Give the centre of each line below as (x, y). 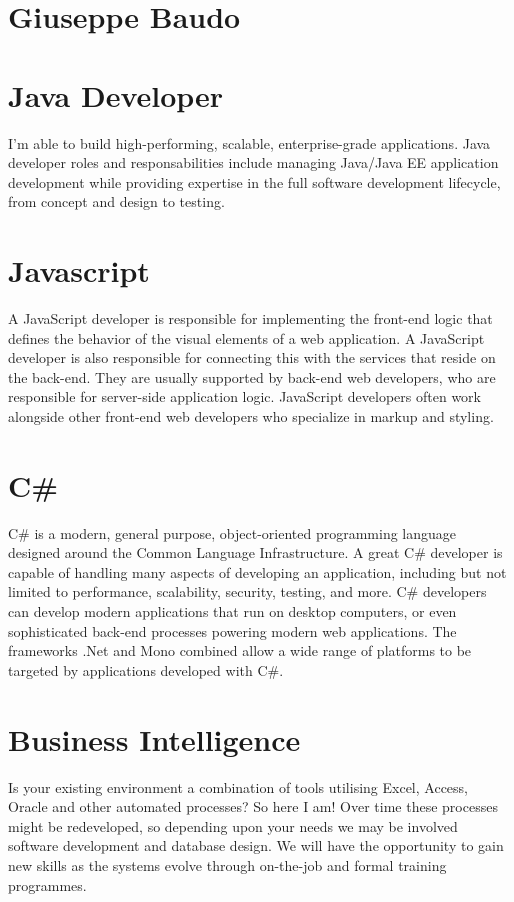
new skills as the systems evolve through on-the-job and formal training (227, 864)
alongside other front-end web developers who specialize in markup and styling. (251, 415)
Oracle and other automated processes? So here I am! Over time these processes (253, 806)
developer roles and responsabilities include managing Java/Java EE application (253, 162)
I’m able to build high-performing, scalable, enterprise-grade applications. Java (249, 142)
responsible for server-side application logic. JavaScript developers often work (244, 396)
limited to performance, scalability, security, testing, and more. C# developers (247, 591)
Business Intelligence (154, 738)
